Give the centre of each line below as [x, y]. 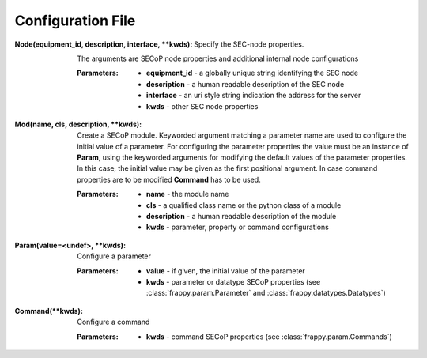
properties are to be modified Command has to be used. [169, 179]
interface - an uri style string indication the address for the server [254, 96]
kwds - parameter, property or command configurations [238, 227]
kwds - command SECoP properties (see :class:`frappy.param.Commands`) [270, 337]
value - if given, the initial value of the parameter [226, 271]
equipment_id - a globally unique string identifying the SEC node [253, 73]
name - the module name [188, 194]
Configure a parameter [114, 256]
